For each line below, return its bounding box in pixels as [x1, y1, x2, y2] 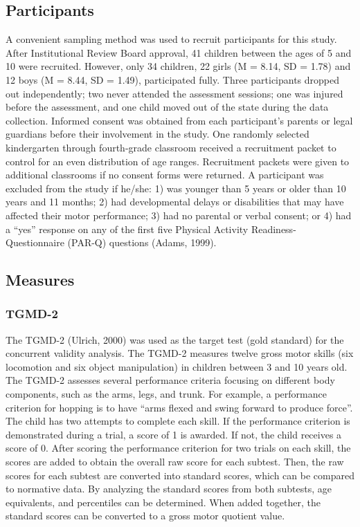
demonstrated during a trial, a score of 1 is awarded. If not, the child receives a [6, 427, 342, 441]
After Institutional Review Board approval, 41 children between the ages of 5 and [6, 45, 352, 59]
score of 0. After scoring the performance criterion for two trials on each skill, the [6, 441, 351, 455]
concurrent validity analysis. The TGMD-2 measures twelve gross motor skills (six [6, 346, 354, 360]
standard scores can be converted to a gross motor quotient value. [6, 508, 285, 523]
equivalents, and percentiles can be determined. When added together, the [6, 494, 321, 509]
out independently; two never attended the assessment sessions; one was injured [6, 86, 343, 100]
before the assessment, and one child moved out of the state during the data [6, 100, 329, 114]
